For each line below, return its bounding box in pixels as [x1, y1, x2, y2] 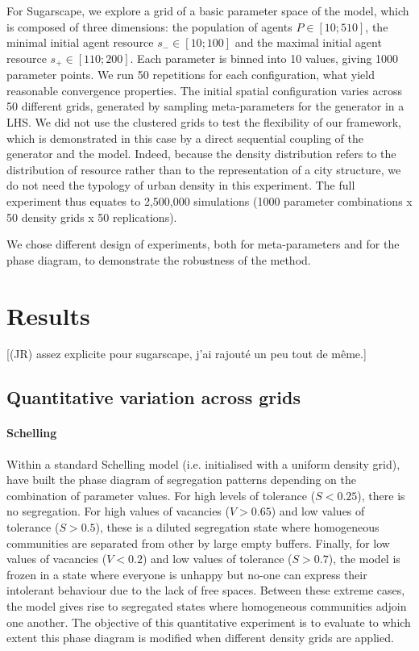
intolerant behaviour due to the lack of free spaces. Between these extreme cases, [6, 582, 405, 599]
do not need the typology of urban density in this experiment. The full [6, 177, 355, 194]
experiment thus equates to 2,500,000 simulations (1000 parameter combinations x [6, 192, 413, 209]
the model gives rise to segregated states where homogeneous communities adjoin [6, 598, 407, 614]
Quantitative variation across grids [6, 385, 301, 410]
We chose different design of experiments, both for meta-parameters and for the [6, 236, 400, 252]
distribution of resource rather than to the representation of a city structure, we [6, 161, 401, 177]
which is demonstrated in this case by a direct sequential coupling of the [6, 129, 364, 146]
